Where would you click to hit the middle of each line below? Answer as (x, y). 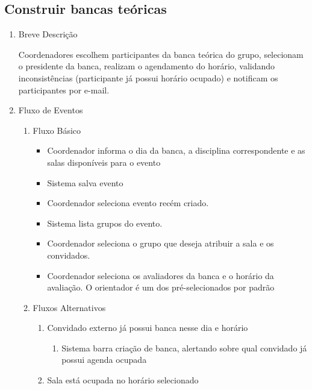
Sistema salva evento (85, 182)
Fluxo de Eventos (51, 110)
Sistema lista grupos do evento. (105, 223)
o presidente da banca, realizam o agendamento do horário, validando (147, 66)
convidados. (69, 255)
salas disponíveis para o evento (104, 162)
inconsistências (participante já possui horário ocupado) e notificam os (148, 77)
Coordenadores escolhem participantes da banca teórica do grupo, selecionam (161, 54)
